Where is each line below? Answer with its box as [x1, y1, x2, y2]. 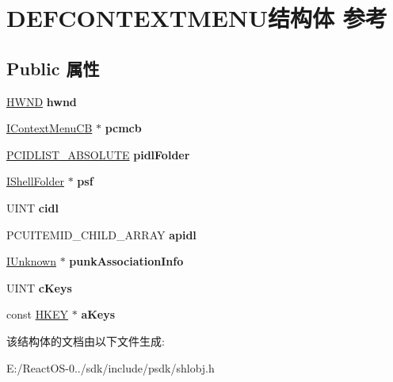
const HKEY [6, 306, 69, 323]
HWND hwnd [6, 93, 77, 109]
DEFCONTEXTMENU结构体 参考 [6, 2, 387, 34]
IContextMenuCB [6, 120, 93, 136]
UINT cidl [6, 199, 59, 216]
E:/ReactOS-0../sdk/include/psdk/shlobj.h [6, 359, 215, 376]
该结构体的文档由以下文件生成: [6, 332, 165, 349]
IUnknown [6, 253, 57, 269]
